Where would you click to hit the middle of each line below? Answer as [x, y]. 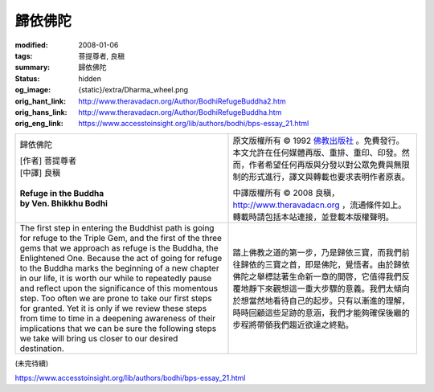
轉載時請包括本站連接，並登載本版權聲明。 [313, 217]
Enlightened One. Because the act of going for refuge [121, 258]
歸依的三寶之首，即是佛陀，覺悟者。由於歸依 [325, 264]
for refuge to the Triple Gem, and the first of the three [121, 238]
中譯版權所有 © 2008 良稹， [286, 193]
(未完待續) [32, 363]
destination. [42, 348]
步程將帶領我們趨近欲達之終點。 [293, 325]
